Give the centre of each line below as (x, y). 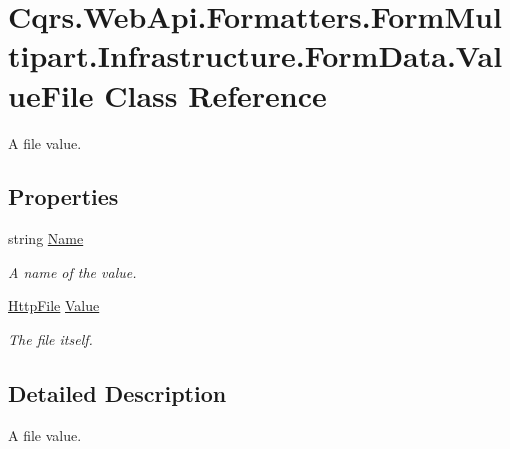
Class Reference (215, 94)
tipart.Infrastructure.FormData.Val (255, 55)
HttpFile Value (54, 305)
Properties (63, 196)
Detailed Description (117, 393)
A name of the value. (72, 271)
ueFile (51, 94)
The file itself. (50, 339)
